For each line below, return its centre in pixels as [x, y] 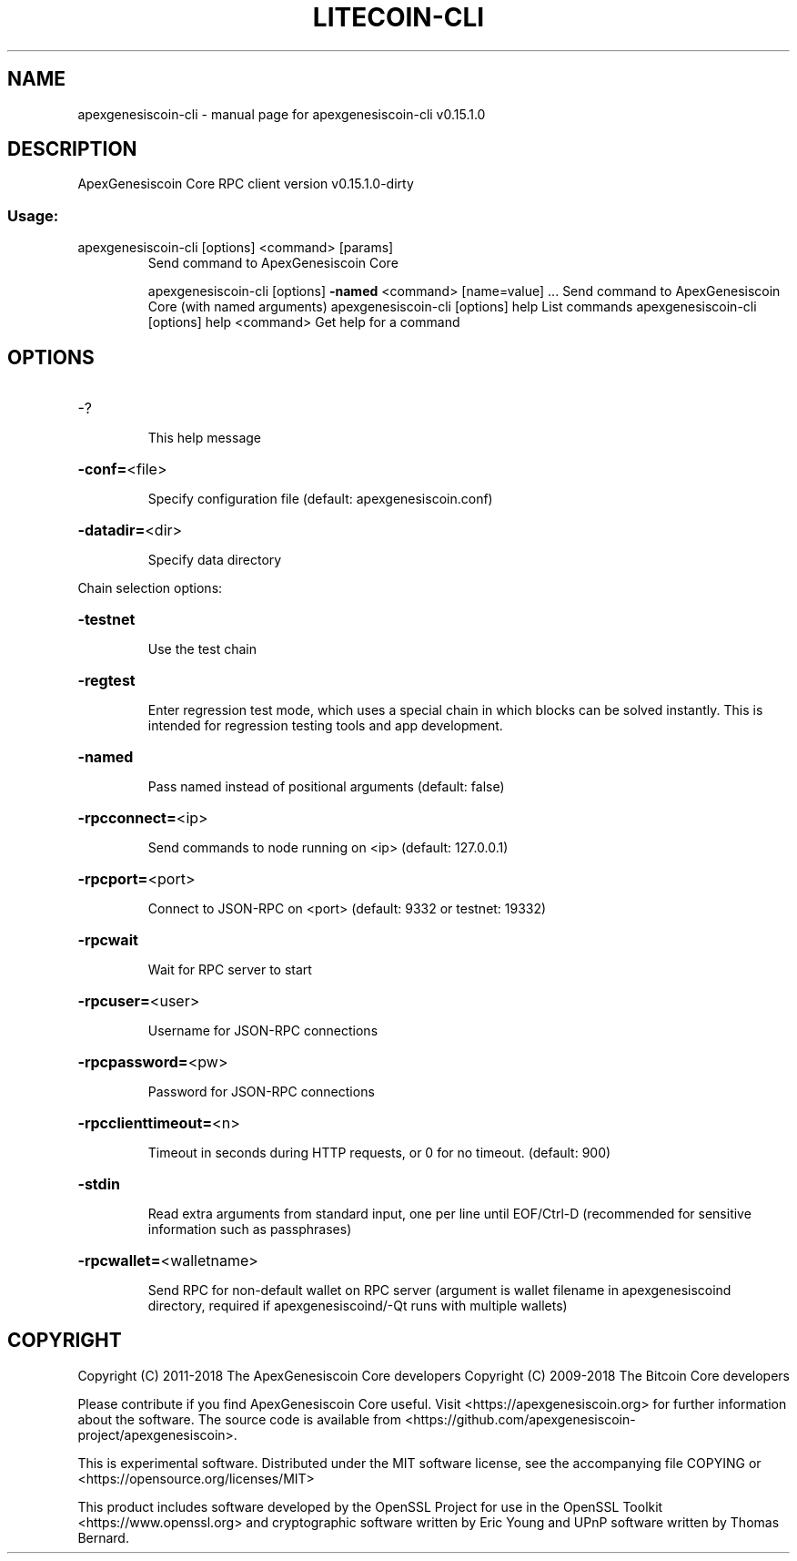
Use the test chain [202, 649]
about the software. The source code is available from [240, 1419]
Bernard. [103, 1537]
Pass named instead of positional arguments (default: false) [326, 787]
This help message [204, 438]
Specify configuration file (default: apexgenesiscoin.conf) [320, 499]
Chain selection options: [150, 588]
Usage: [33, 215]
